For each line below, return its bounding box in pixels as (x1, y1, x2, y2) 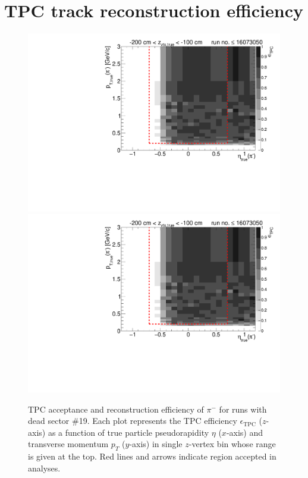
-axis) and (226, 426, 263, 438)
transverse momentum (28, 438, 109, 450)
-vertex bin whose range (188, 438, 276, 450)
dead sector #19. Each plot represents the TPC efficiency (28, 414, 237, 427)
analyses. (28, 461, 61, 474)
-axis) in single (129, 438, 183, 450)
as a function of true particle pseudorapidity (48, 426, 209, 438)
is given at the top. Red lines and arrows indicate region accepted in (28, 450, 276, 463)
